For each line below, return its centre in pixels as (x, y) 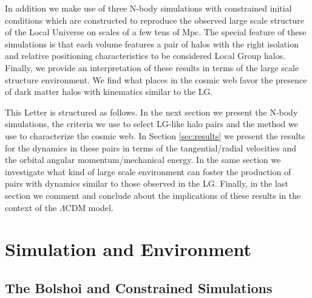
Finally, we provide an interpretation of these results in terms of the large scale (152, 67)
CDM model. (89, 207)
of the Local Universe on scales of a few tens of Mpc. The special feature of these (156, 32)
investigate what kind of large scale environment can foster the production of (148, 171)
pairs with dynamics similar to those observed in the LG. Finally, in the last (147, 183)
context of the (31, 207)
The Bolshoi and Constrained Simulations (139, 287)
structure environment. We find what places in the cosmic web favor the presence (156, 79)
